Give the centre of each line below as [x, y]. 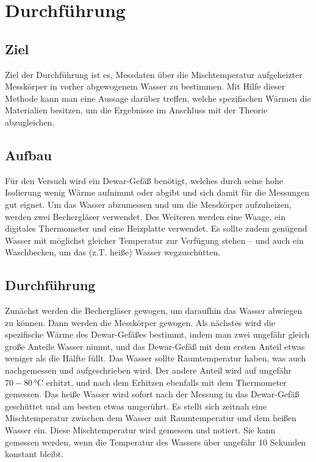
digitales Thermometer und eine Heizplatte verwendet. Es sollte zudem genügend [156, 228]
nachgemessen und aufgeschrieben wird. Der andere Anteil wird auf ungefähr [149, 370]
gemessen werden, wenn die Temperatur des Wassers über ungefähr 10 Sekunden [156, 442]
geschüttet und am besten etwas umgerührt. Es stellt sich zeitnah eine [136, 406]
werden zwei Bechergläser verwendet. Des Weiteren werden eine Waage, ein [145, 216]
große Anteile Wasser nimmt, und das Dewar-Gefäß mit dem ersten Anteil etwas [155, 346]
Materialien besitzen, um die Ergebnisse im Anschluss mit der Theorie [136, 110]
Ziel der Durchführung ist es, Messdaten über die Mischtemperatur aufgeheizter [154, 74]
